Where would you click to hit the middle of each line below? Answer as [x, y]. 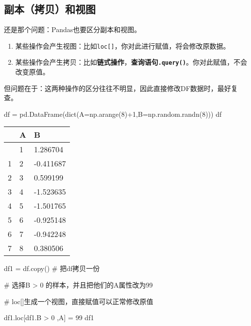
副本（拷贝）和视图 [50, 9]
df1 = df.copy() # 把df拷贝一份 [52, 268]
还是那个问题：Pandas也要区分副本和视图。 [73, 29]
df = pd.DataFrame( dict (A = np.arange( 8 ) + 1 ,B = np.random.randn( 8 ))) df [113, 114]
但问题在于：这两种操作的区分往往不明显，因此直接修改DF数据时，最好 [117, 88]
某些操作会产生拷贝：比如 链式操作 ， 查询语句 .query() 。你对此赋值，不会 [131, 62]
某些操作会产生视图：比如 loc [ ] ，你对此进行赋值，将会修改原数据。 [123, 45]
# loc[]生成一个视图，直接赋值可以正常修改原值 [79, 301]
